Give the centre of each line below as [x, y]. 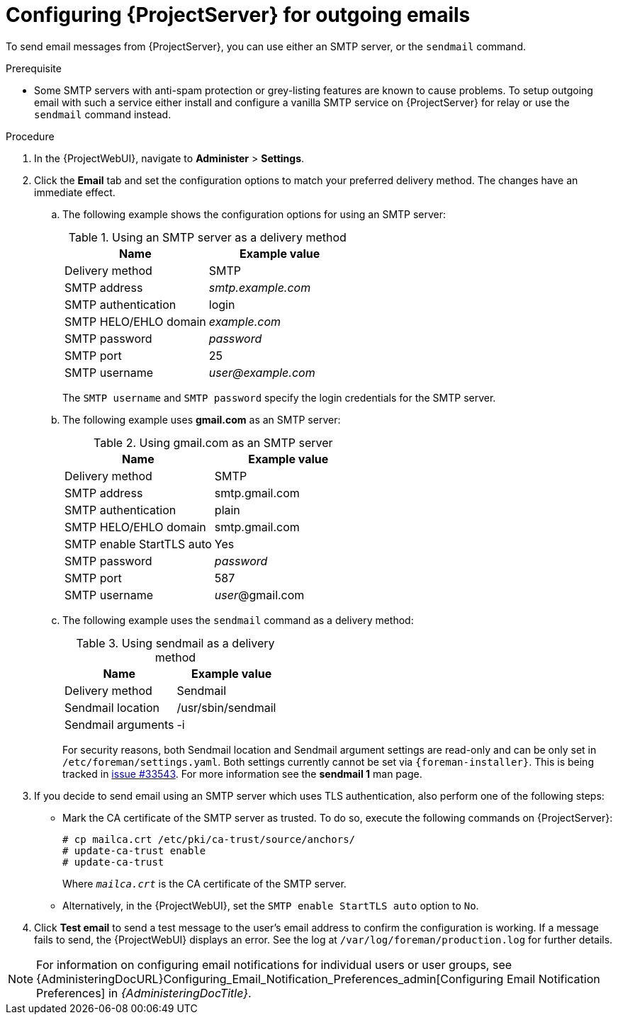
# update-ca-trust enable [134, 850]
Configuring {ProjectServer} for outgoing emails [238, 15]
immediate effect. [75, 192]
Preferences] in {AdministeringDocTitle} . [144, 993]
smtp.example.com [260, 287]
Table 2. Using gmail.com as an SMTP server [213, 442]
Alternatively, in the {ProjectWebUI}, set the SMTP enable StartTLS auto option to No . [271, 905]
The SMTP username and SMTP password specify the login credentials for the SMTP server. [279, 397]
